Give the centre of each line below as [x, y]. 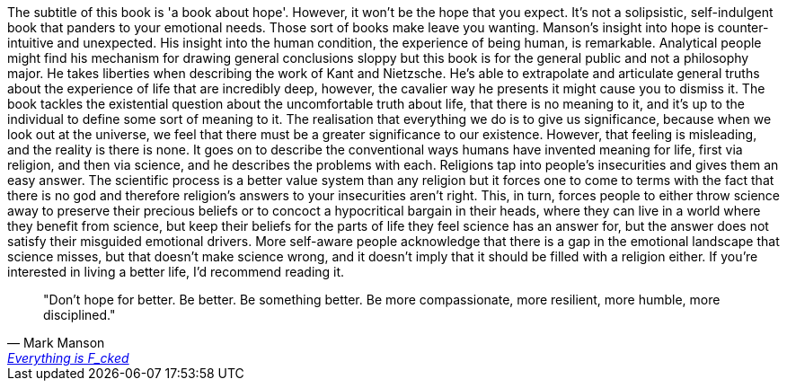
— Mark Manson [56, 343]
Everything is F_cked [68, 358]
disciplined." [80, 315]
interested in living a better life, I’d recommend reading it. [176, 272]
